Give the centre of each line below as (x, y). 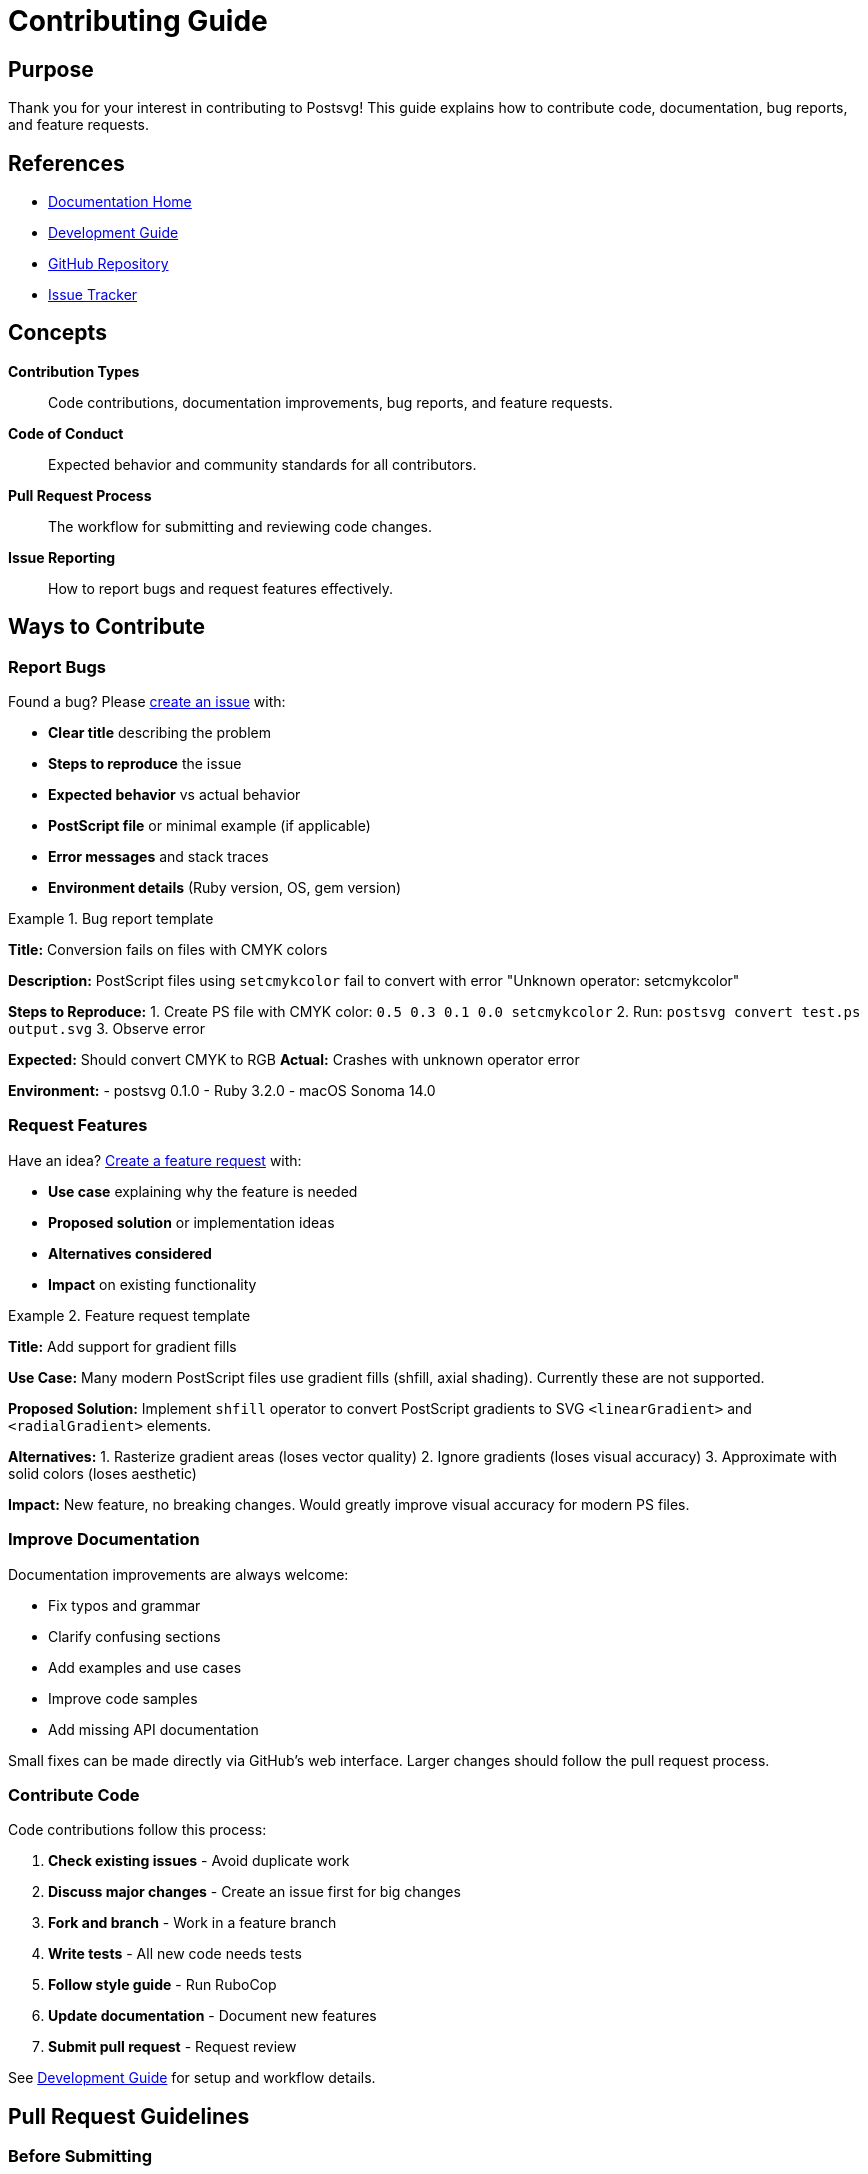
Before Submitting (80, 2156)
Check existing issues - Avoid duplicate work (199, 1861)
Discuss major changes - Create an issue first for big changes (254, 1892)
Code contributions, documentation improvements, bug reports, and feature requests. (330, 402)
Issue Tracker (93, 295)
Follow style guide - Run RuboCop (162, 1985)
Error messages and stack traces (158, 857)
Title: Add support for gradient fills (122, 1346)
